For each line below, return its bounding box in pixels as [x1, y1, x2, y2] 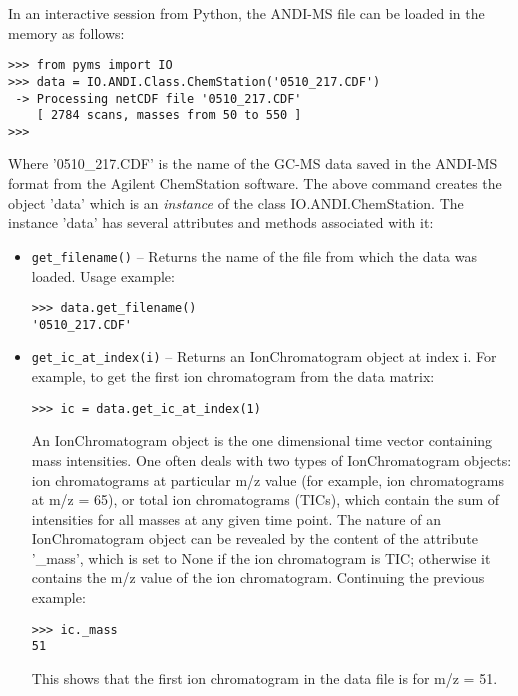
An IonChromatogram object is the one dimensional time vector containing [31, 430, 493, 451]
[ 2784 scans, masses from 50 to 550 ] [36, 108, 302, 123]
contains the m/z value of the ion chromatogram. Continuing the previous [31, 567, 485, 588]
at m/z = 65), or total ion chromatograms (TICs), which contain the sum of [31, 489, 500, 510]
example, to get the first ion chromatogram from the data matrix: [31, 366, 435, 387]
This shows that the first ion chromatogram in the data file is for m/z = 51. [31, 667, 498, 688]
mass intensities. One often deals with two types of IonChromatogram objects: [31, 449, 512, 470]
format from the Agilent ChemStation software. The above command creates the [8, 173, 502, 194]
